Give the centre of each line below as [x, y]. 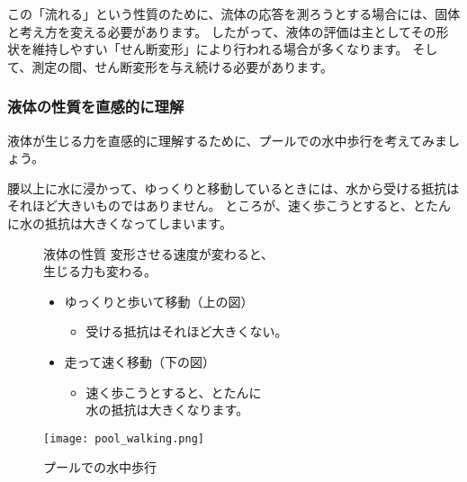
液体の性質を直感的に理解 [96, 107]
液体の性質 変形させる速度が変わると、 [159, 253]
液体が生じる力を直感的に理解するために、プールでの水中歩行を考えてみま [227, 140]
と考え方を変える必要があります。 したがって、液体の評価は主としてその [222, 31]
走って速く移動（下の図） [140, 361]
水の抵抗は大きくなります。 [167, 410]
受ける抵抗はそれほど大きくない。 [187, 331]
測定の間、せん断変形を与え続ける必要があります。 [182, 66]
